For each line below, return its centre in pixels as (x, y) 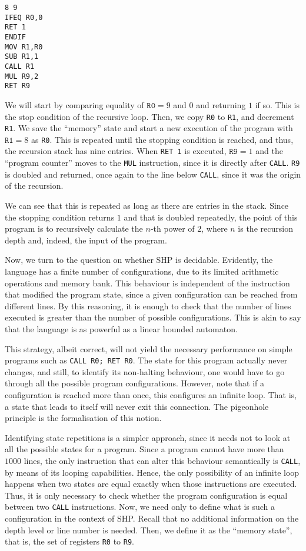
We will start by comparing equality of (74, 104)
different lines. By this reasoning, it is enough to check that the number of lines (148, 305)
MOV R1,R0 (24, 47)
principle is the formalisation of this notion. (83, 418)
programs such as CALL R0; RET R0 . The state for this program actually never (146, 360)
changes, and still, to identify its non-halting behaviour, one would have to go (145, 371)
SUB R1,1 (22, 57)
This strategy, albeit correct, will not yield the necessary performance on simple (149, 348)
